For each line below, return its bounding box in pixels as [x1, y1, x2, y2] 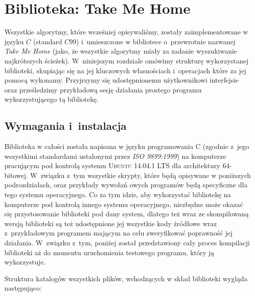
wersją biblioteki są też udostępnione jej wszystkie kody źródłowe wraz [4, 218, 217, 228]
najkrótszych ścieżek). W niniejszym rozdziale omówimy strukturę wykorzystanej [4, 55, 249, 65]
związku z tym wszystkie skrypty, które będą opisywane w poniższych [40, 170, 251, 180]
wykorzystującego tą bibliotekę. [4, 94, 99, 104]
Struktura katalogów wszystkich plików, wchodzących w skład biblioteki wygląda [4, 273, 248, 283]
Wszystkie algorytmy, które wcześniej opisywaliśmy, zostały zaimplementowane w [4, 27, 248, 37]
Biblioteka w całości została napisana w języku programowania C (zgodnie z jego [4, 141, 249, 151]
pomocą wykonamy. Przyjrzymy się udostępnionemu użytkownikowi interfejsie [4, 75, 239, 85]
